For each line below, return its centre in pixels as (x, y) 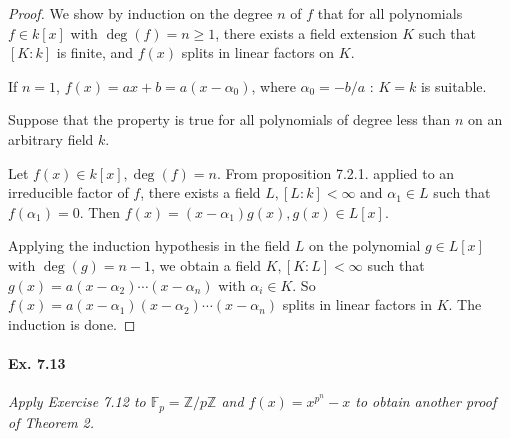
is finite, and (95, 52)
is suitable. (453, 85)
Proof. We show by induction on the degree (140, 13)
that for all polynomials (390, 13)
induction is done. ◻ (72, 323)
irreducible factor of (68, 192)
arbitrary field (51, 138)
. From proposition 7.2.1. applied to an (335, 172)
